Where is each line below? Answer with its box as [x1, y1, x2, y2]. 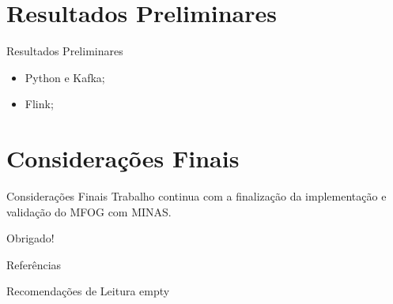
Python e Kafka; [25, 69, 105, 85]
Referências [6, 256, 62, 272]
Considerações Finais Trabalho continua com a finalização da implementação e [6, 188, 387, 205]
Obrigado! [6, 230, 55, 246]
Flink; [25, 96, 54, 112]
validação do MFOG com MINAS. [6, 203, 172, 220]
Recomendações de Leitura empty [6, 283, 170, 299]
